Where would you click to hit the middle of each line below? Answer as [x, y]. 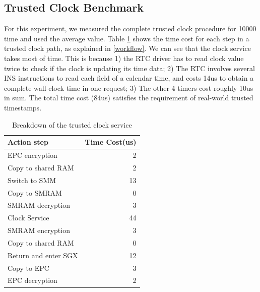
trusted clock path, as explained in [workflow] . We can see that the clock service [128, 48]
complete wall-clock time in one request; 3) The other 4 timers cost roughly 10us [129, 87]
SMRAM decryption [39, 205]
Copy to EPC [28, 268]
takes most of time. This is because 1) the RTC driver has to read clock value [124, 58]
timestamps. [23, 107]
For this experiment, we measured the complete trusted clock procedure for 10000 [130, 28]
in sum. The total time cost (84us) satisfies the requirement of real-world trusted [129, 98]
